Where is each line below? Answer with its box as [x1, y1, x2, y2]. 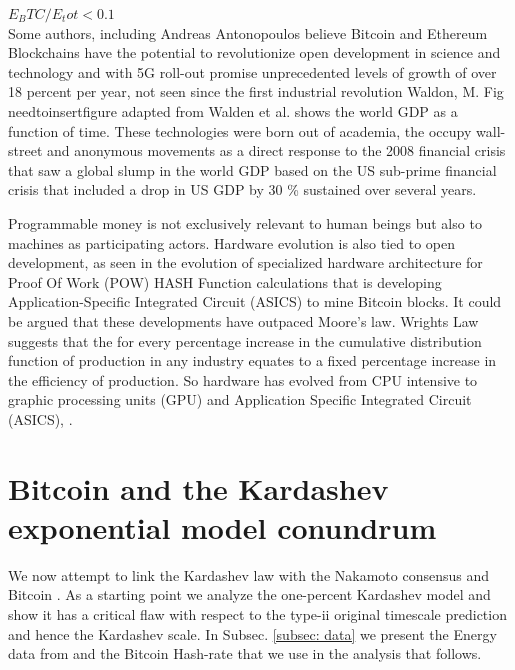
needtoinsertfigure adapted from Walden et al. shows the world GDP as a [8, 100, 458, 121]
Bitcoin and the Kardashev [8, 467, 389, 508]
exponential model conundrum [8, 506, 437, 547]
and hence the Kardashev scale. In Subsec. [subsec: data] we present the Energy [8, 623, 497, 644]
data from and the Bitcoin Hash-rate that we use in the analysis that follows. [8, 643, 482, 664]
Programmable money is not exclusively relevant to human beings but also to [8, 212, 482, 233]
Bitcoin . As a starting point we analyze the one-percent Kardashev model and [8, 584, 491, 605]
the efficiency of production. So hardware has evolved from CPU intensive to [8, 369, 478, 390]
